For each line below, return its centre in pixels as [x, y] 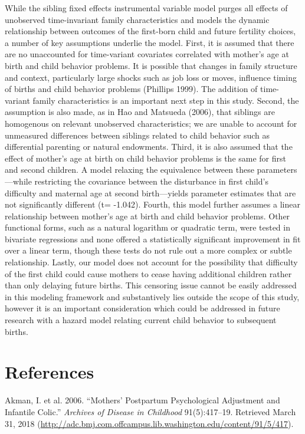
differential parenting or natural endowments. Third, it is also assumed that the [149, 147]
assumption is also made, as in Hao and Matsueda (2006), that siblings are [140, 112]
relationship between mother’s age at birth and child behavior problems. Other [147, 216]
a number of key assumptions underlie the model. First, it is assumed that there [150, 42]
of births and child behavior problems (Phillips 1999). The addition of [131, 89]
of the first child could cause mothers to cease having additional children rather [148, 273]
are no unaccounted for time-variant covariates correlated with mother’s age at [147, 54]
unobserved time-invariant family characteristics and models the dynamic [137, 19]
